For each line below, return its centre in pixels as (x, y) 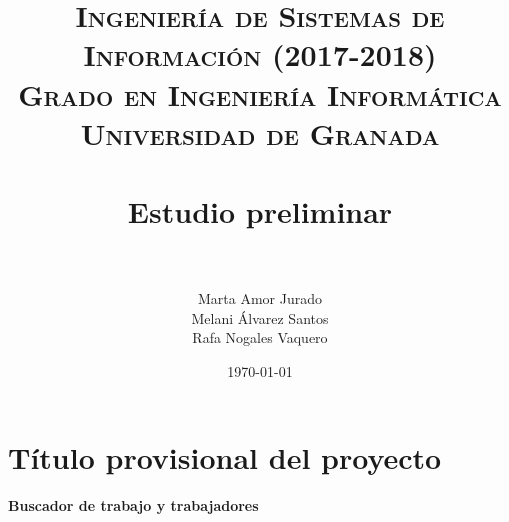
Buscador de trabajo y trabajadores (133, 504)
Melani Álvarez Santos (260, 317)
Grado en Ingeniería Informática (260, 93)
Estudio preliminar (260, 211)
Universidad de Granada (260, 132)
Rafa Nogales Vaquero (260, 337)
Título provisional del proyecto (225, 456)
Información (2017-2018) (260, 54)
